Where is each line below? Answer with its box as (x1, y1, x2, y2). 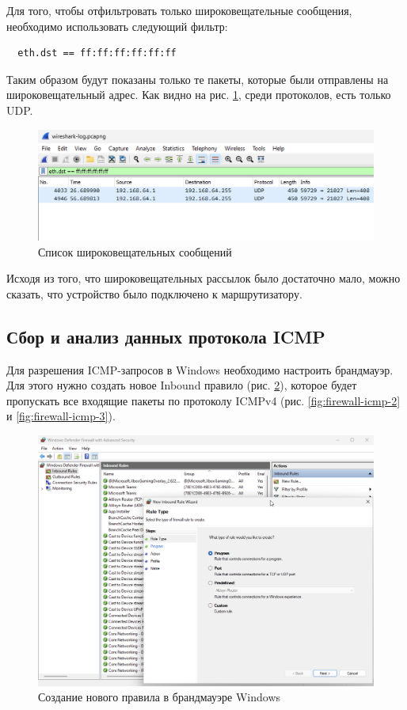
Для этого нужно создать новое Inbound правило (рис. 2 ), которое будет (6, 377, 357, 393)
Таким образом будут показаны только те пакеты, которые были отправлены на (6, 70, 389, 87)
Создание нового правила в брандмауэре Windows (38, 689, 281, 705)
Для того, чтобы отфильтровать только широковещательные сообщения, (6, 2, 352, 18)
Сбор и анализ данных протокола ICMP (6, 324, 325, 348)
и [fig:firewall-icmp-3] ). (6, 408, 116, 424)
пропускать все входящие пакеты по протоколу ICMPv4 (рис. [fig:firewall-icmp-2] (6, 392, 401, 408)
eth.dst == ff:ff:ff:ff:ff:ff (17, 47, 177, 59)
